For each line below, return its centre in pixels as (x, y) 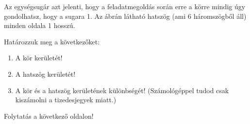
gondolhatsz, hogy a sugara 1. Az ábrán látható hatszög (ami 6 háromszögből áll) (125, 16)
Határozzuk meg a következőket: (52, 41)
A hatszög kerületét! (45, 74)
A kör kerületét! (39, 58)
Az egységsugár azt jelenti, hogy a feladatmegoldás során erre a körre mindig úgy (125, 6)
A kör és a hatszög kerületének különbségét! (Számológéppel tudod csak (122, 90)
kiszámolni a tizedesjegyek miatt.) (66, 100)
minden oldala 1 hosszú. (40, 25)
